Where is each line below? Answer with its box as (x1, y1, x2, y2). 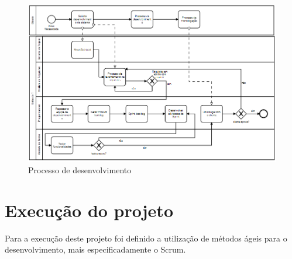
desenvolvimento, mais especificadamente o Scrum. (5, 243, 186, 256)
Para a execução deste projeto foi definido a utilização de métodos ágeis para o (5, 232, 287, 244)
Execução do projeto (5, 198, 173, 222)
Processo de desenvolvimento (28, 164, 132, 176)
